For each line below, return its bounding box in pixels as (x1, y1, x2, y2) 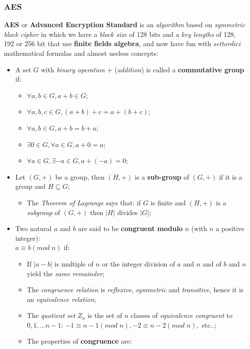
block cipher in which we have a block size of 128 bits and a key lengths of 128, (4, 29, 236, 39)
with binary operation (41, 64, 105, 74)
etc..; (202, 319, 217, 330)
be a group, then (55, 171, 105, 182)
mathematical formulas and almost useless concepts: (4, 48, 158, 58)
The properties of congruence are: (27, 336, 132, 346)
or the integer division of (102, 258, 175, 268)
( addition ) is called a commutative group (114, 64, 244, 74)
